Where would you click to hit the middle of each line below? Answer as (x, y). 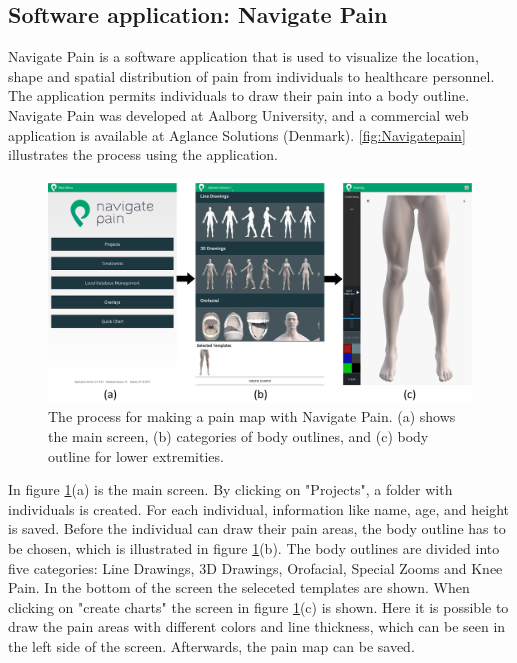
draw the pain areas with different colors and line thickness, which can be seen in (257, 626)
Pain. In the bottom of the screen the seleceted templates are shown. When (239, 587)
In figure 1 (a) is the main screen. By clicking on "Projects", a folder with (230, 489)
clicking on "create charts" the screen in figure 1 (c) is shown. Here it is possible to (258, 606)
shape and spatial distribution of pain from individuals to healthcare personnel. (251, 75)
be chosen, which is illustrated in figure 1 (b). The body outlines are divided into (254, 547)
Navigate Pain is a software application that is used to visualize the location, (243, 56)
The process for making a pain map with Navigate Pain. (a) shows (252, 416)
